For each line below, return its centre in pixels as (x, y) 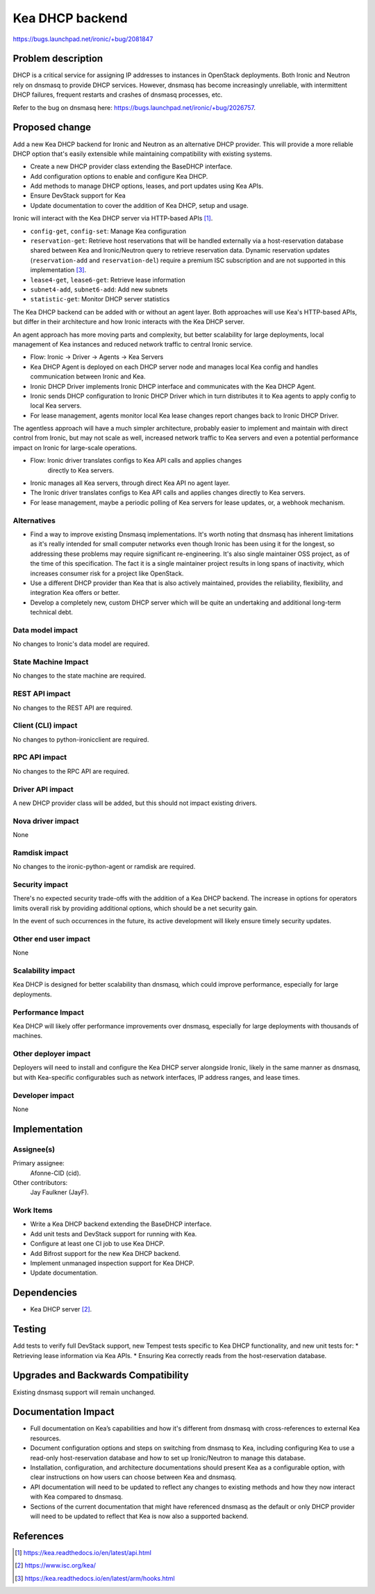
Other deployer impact (52, 1054)
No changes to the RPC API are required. (71, 771)
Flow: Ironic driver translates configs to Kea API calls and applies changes (136, 461)
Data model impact (45, 630)
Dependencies (45, 1293)
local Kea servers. (56, 406)
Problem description (58, 59)
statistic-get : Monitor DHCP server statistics (100, 299)
